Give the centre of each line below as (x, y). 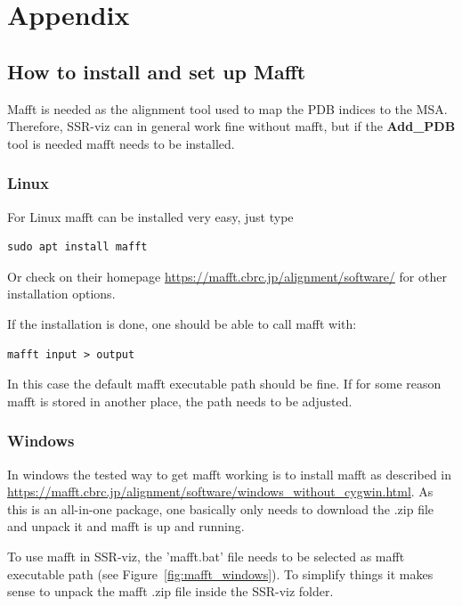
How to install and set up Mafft (157, 71)
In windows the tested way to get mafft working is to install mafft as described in (230, 474)
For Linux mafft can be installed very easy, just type (150, 216)
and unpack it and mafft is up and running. (126, 526)
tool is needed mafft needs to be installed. (121, 143)
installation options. (61, 294)
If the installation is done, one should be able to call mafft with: (182, 323)
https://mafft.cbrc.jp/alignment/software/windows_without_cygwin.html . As (220, 491)
